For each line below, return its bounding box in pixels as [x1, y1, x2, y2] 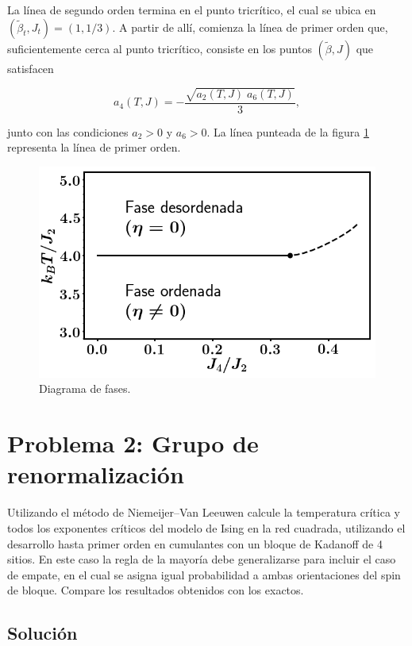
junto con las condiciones [7, 123, 129, 140]
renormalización [7, 458, 184, 490]
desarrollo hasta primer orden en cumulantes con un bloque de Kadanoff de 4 [7, 535, 383, 552]
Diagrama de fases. [39, 380, 131, 397]
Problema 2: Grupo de [7, 427, 259, 460]
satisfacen [7, 60, 54, 76]
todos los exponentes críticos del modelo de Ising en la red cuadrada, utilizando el [7, 519, 406, 536]
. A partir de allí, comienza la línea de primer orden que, [112, 18, 388, 35]
